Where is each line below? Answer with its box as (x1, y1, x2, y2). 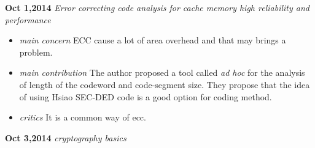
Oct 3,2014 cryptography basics (5, 131, 126, 144)
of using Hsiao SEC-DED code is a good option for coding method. (19, 90, 272, 103)
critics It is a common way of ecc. (19, 111, 146, 124)
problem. (19, 45, 53, 58)
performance (5, 13, 51, 26)
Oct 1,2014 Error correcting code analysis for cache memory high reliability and (5, 1, 309, 13)
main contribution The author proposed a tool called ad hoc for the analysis (19, 66, 305, 79)
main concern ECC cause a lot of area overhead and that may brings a (19, 34, 286, 46)
